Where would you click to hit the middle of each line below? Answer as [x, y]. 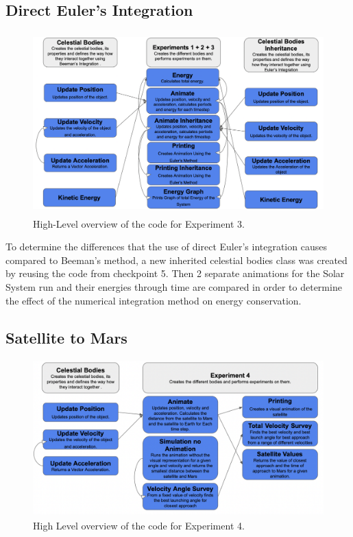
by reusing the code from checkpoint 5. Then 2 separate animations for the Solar [175, 273]
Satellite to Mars [66, 337]
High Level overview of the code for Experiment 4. [139, 525]
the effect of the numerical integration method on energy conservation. [154, 300]
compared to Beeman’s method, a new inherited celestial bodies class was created [176, 260]
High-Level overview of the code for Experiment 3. [139, 223]
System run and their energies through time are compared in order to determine [174, 287]
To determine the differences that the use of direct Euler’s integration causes [166, 247]
